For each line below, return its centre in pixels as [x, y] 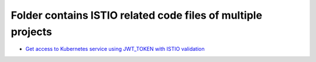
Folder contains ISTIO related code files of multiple [137, 15]
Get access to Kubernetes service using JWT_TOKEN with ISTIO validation [115, 49]
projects [32, 32]
